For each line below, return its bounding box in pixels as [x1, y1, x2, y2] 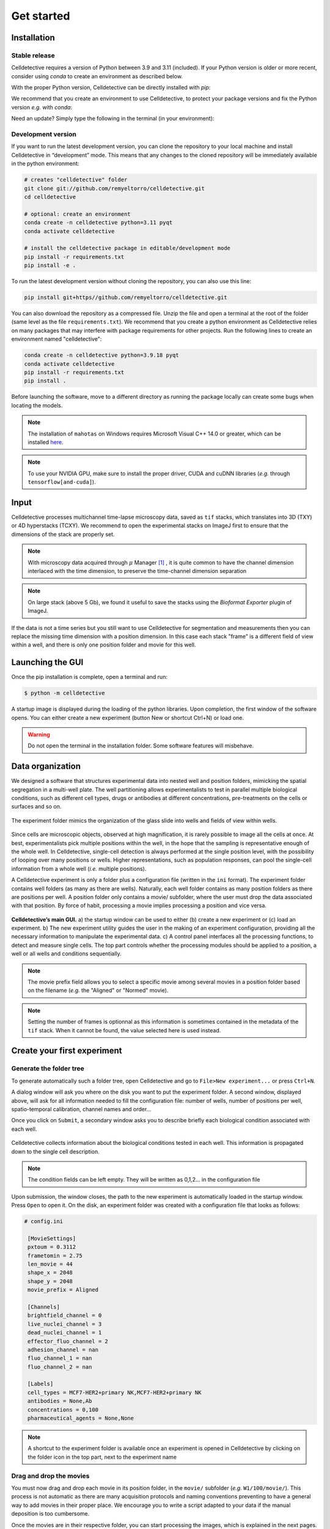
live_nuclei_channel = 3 [28, 1320, 102, 1327]
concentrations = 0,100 [28, 1406, 99, 1413]
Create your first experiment [11, 1046, 122, 1056]
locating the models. [11, 401, 63, 409]
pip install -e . [24, 262, 76, 269]
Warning [28, 731, 50, 738]
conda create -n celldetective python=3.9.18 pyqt [24, 352, 180, 359]
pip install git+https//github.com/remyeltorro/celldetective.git [24, 294, 227, 301]
